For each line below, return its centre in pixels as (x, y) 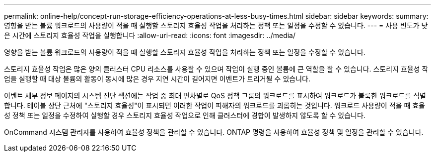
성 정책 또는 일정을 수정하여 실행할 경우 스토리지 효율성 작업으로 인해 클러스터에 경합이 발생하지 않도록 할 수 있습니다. (185, 115)
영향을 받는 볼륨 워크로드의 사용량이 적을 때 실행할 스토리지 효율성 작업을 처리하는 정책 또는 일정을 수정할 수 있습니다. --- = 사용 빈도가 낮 (216, 25)
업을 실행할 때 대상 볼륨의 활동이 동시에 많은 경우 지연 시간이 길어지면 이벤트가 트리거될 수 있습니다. (157, 79)
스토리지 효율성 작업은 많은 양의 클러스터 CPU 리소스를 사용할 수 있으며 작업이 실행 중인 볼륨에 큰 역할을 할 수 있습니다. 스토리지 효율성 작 (216, 69)
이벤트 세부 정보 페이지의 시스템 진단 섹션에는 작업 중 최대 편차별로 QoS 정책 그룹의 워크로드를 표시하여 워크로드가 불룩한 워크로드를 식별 (215, 96)
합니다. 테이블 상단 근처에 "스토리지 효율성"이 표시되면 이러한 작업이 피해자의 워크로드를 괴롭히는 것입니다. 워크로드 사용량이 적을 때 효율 (215, 105)
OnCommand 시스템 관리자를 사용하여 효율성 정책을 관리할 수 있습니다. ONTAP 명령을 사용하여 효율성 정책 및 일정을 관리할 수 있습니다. (214, 132)
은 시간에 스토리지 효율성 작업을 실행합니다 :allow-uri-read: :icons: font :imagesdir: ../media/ (150, 35)
